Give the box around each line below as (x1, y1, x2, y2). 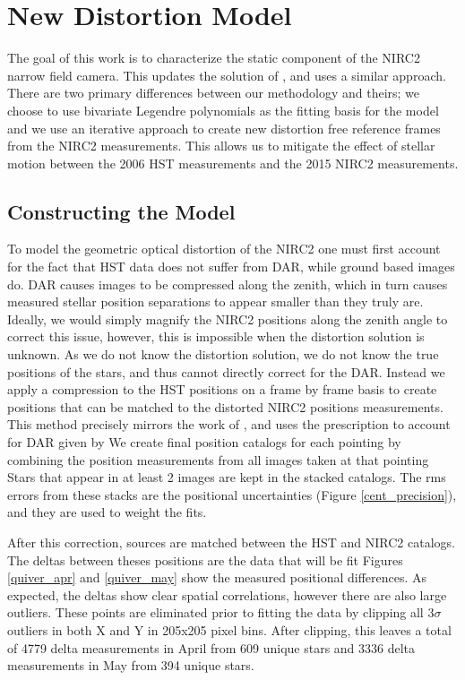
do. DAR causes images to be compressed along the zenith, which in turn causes (7, 274, 448, 293)
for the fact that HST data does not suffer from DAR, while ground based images (7, 257, 455, 276)
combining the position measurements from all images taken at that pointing (7, 450, 429, 469)
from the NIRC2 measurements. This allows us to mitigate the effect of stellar (7, 136, 435, 155)
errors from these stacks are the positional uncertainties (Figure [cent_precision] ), (7, 485, 457, 504)
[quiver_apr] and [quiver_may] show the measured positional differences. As (7, 568, 427, 587)
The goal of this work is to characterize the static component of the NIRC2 (7, 48, 420, 67)
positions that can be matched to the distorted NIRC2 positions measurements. (7, 397, 443, 416)
